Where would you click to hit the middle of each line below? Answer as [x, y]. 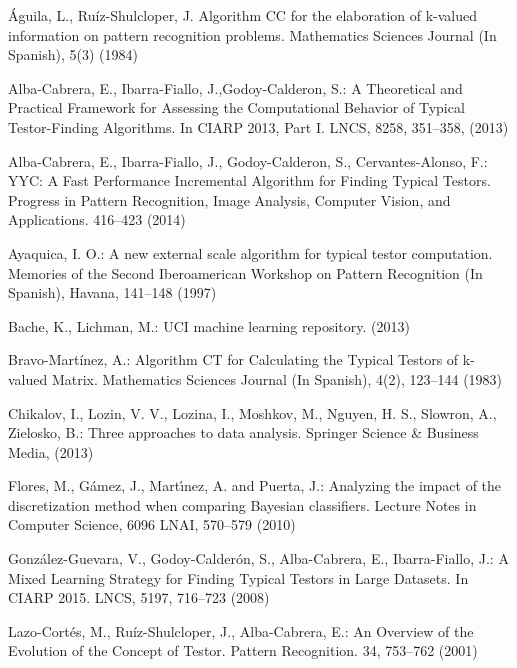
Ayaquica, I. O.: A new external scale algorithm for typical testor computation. [250, 252]
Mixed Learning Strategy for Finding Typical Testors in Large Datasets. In [238, 577]
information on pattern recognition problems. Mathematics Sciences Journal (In [252, 34]
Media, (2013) [51, 451]
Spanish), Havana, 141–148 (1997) [112, 292]
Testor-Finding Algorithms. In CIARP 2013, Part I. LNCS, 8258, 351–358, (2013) [258, 126]
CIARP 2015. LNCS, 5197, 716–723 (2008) [139, 597]
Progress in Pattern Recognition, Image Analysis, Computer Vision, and [229, 199]
